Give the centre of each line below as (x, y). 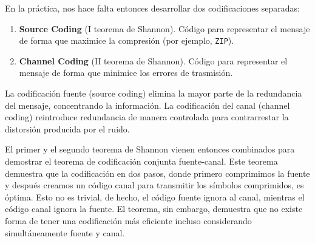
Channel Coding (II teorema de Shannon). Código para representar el (153, 60)
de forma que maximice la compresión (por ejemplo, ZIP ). (127, 40)
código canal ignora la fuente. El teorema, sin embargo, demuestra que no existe (154, 209)
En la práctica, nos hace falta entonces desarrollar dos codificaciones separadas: (152, 8)
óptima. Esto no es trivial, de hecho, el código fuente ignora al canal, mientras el (155, 197)
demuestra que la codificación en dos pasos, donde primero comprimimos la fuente (157, 173)
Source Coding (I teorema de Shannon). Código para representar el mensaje (164, 28)
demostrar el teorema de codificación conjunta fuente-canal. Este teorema (141, 161)
